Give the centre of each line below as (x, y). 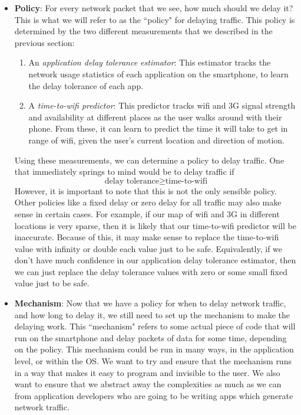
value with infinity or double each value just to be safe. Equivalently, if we (148, 248)
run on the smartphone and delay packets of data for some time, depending (150, 337)
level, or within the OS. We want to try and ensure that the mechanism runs (153, 361)
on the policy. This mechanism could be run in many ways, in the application (154, 349)
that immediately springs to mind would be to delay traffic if (124, 171)
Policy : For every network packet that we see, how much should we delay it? (154, 8)
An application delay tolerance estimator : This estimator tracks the (150, 62)
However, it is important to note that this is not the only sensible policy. (145, 190)
